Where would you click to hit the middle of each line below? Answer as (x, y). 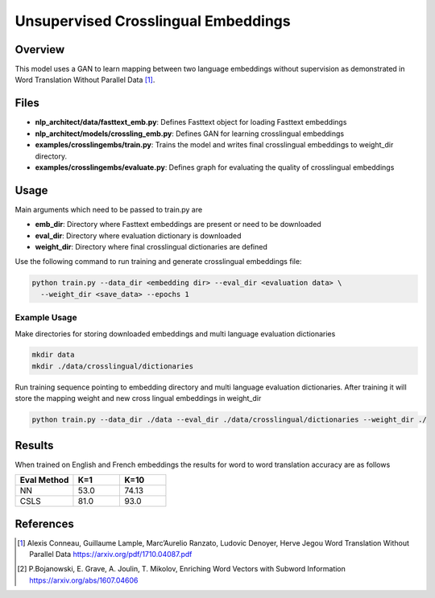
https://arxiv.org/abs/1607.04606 (84, 580)
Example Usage (46, 318)
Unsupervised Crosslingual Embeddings (153, 21)
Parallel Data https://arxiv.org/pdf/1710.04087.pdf (111, 555)
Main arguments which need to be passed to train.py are (109, 209)
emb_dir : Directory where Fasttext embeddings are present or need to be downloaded (178, 225)
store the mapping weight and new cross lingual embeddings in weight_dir (138, 398)
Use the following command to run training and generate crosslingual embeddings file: (158, 262)
